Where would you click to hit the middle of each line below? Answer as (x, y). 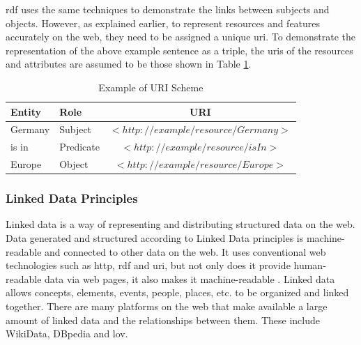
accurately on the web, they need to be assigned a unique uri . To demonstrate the (181, 37)
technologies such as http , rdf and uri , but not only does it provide (148, 265)
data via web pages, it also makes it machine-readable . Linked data (190, 278)
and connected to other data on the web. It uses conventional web (185, 251)
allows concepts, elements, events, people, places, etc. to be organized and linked (177, 292)
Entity (26, 111)
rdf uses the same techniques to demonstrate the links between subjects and (168, 9)
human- (310, 265)
